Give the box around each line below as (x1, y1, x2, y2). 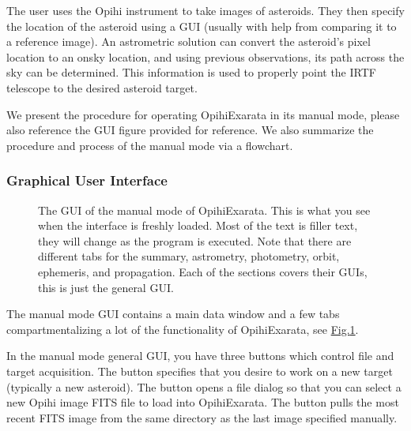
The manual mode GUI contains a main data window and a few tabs (6, 305, 340, 322)
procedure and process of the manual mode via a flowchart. (6, 137, 293, 153)
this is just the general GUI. (38, 279, 174, 295)
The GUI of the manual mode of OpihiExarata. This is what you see (38, 201, 371, 218)
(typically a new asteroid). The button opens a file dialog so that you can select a (6, 378, 402, 395)
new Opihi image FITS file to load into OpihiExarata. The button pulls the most (6, 394, 399, 410)
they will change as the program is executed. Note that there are (38, 232, 352, 249)
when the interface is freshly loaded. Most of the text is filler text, (38, 217, 358, 234)
